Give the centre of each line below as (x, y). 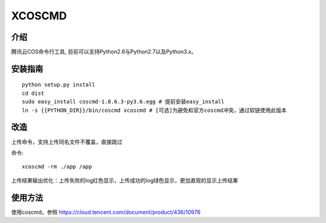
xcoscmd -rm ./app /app (57, 167)
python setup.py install (59, 85)
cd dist (33, 93)
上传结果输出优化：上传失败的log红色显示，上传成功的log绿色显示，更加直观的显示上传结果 (125, 180)
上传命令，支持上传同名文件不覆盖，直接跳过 (67, 141)
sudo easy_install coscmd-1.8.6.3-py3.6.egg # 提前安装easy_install (123, 102)
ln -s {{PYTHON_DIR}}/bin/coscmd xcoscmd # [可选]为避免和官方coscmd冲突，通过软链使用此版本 (154, 110)
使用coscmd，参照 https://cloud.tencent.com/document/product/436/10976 (106, 212)
